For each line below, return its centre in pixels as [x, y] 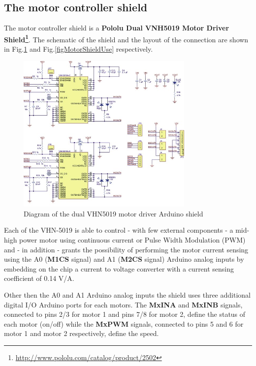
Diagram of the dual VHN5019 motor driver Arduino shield [113, 213]
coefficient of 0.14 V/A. [39, 278]
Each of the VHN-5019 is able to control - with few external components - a [119, 230]
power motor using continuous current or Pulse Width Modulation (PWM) [132, 239]
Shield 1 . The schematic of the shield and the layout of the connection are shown [126, 38]
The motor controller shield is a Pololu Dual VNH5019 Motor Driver [117, 28]
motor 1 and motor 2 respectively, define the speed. [81, 333]
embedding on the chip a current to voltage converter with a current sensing [119, 268]
